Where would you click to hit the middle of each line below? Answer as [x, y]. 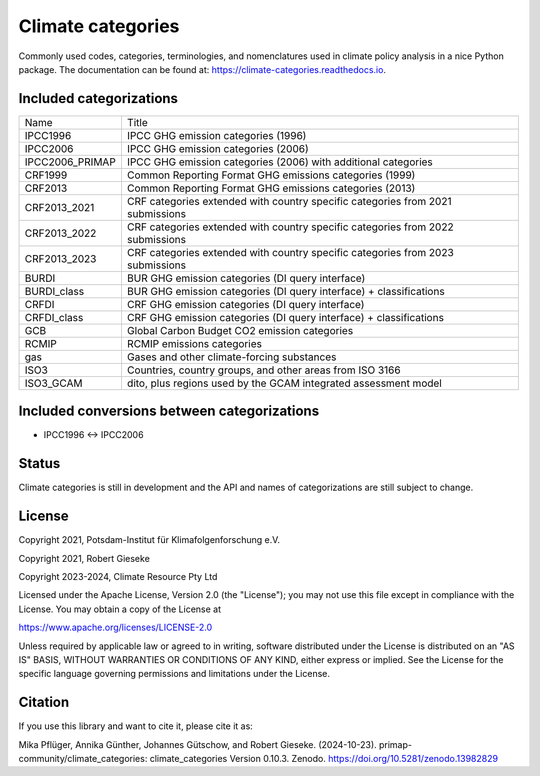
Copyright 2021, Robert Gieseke [84, 558]
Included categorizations [98, 98]
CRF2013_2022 [60, 233]
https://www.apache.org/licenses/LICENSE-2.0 [115, 627]
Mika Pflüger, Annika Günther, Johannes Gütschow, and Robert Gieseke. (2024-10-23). [197, 744]
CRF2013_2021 [59, 207]
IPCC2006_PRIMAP [70, 162]
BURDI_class [54, 291]
